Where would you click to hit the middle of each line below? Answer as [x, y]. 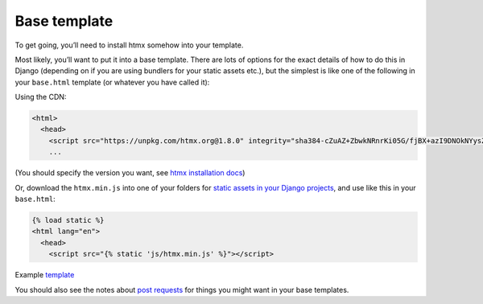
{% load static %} [68, 220]
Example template [45, 275]
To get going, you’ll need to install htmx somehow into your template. [129, 45]
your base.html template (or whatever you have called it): [112, 82]
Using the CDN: [41, 97]
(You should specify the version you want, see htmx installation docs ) [130, 173]
